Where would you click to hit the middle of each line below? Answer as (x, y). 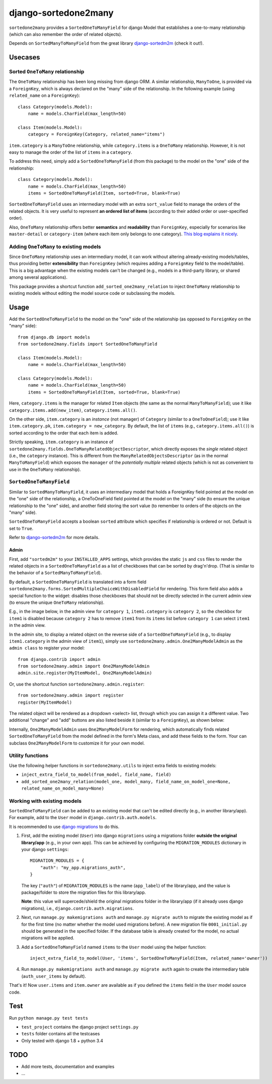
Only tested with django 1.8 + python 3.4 (62, 1041)
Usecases (25, 57)
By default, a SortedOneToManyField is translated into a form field (78, 582)
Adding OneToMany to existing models (55, 247)
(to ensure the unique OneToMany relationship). (57, 602)
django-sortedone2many (61, 13)
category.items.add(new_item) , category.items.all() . (73, 410)
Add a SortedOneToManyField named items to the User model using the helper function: (114, 947)
